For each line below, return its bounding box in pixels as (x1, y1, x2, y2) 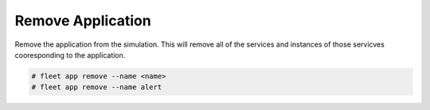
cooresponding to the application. (14, 50, 126, 59)
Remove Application (14, 12, 151, 29)
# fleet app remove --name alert (31, 83, 162, 92)
